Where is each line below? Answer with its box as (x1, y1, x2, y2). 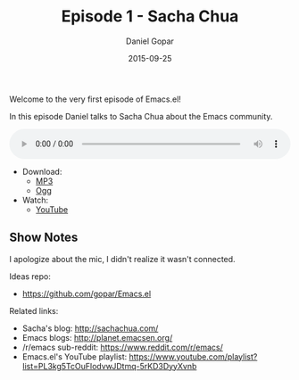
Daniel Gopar (126, 36, 174, 46)
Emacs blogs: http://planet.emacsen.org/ (21, 332, 173, 343)
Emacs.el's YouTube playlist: (21, 351, 128, 362)
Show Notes (9, 230, 79, 245)
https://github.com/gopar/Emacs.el (21, 288, 152, 299)
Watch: (21, 194, 49, 205)
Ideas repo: (9, 270, 52, 282)
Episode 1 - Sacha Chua (61, 6, 239, 27)
